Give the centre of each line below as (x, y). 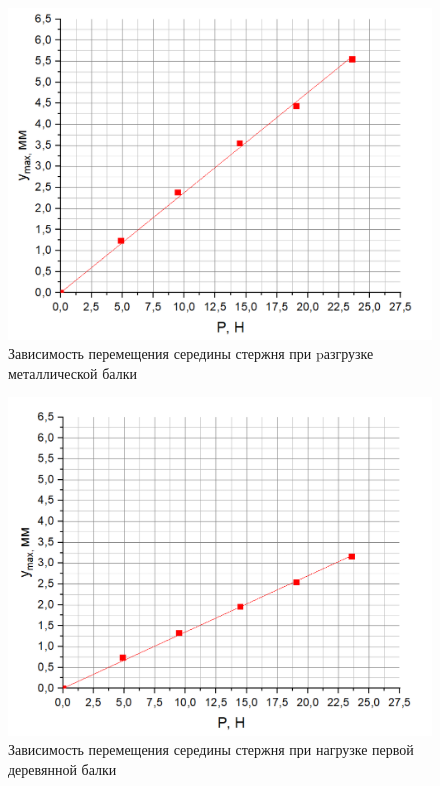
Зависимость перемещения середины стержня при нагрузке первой (211, 749)
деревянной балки (62, 768)
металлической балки (72, 372)
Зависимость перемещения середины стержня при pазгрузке (191, 353)
